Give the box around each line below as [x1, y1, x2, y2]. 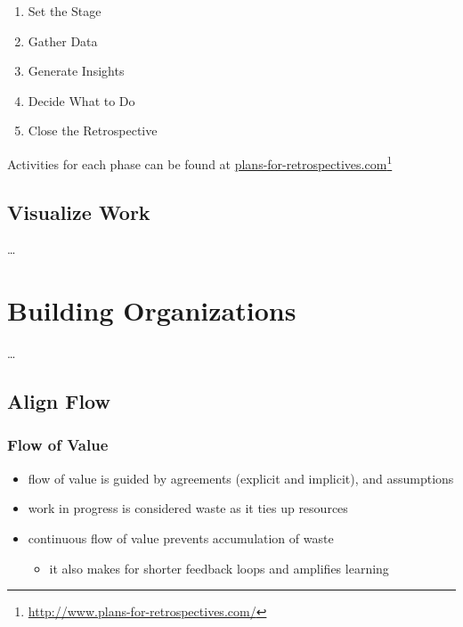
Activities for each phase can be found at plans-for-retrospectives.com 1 [7, 151, 393, 173]
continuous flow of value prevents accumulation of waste [28, 528, 334, 547]
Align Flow [7, 387, 110, 415]
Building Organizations [7, 292, 296, 329]
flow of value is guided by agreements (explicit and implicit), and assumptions [28, 468, 454, 487]
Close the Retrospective [28, 121, 158, 140]
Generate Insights [28, 61, 125, 80]
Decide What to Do [28, 91, 135, 110]
